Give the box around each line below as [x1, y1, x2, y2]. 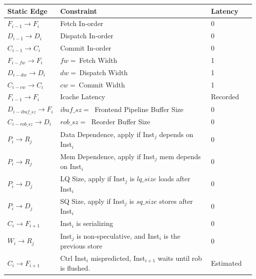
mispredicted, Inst [91, 252, 145, 263]
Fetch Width [79, 55, 118, 65]
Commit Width [79, 79, 125, 89]
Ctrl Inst [60, 252, 87, 263]
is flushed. [60, 263, 91, 273]
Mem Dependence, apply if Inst [60, 151, 155, 161]
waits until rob [158, 252, 202, 263]
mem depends [160, 151, 201, 161]
